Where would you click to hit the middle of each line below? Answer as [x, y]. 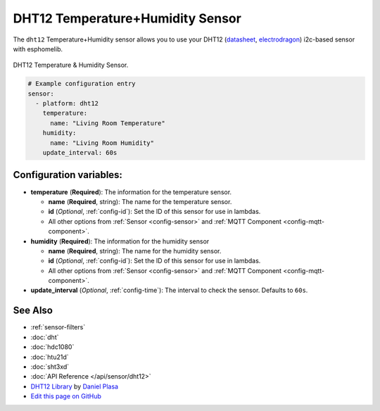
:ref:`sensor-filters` [58, 327]
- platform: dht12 [67, 103]
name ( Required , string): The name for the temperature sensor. [140, 201]
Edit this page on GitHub [66, 396]
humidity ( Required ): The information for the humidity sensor [120, 241]
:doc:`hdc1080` [52, 347]
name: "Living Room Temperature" [108, 123]
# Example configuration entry [82, 84]
